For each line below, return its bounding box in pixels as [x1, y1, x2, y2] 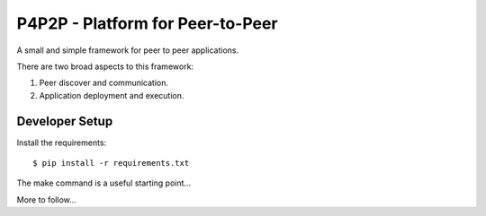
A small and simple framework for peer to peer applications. [16, 45, 238, 56]
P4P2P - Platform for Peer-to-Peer [16, 13, 278, 33]
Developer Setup [16, 113, 113, 129]
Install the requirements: [16, 137, 107, 148]
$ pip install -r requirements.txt [32, 158, 190, 168]
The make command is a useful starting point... [16, 177, 192, 188]
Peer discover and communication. [39, 77, 169, 89]
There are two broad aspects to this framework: [16, 61, 193, 72]
